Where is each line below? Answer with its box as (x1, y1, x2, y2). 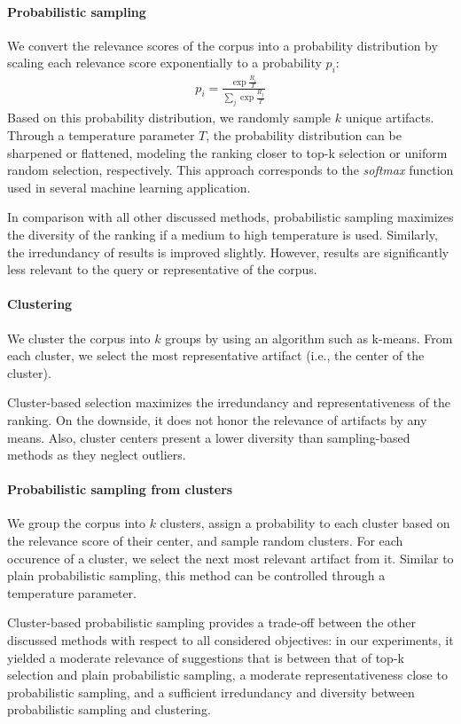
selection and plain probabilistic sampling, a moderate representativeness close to (7, 665, 448, 684)
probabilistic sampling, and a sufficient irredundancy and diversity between (7, 682, 415, 701)
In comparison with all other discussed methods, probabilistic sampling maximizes (7, 208, 454, 226)
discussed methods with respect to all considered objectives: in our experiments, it (7, 631, 454, 649)
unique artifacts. (345, 108, 434, 127)
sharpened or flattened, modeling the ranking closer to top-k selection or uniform (7, 143, 448, 161)
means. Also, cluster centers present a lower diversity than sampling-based (7, 428, 410, 446)
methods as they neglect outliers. (7, 445, 186, 464)
